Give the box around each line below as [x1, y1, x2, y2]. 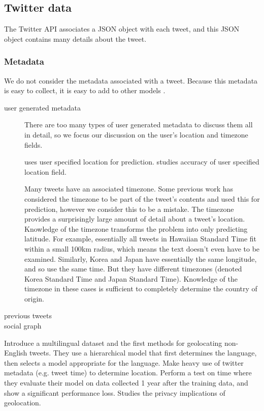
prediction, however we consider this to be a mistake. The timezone [24, 203, 234, 214]
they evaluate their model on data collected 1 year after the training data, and [4, 377, 248, 388]
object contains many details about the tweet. [4, 33, 147, 44]
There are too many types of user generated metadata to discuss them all [24, 119, 253, 130]
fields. [24, 139, 43, 150]
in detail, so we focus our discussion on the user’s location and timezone [24, 129, 248, 140]
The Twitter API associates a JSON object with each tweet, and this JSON [4, 23, 240, 34]
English [4, 347, 27, 358]
